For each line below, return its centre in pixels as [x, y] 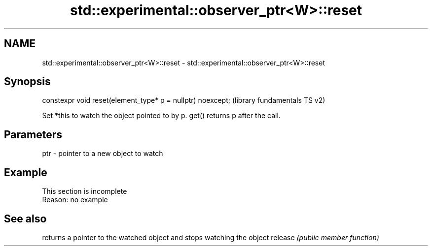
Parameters [33, 134]
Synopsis [27, 82]
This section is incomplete [85, 191]
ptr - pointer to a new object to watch [103, 154]
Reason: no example [75, 200]
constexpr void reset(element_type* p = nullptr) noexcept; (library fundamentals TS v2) [184, 100]
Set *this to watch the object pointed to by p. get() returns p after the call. [161, 116]
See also [25, 219]
